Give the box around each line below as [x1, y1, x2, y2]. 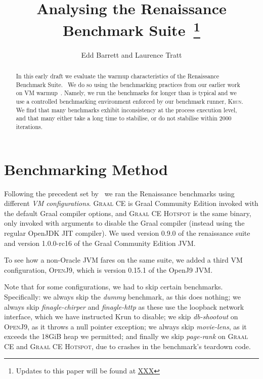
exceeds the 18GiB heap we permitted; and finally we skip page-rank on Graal [4, 331, 248, 342]
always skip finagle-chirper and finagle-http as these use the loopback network [4, 301, 244, 312]
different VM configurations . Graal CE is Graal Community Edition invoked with [4, 198, 258, 208]
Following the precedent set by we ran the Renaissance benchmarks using [4, 188, 235, 198]
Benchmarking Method [4, 158, 168, 179]
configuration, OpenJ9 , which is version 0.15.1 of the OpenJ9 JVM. [4, 264, 213, 275]
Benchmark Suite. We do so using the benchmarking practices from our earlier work [16, 80, 240, 89]
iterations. [16, 122, 43, 131]
